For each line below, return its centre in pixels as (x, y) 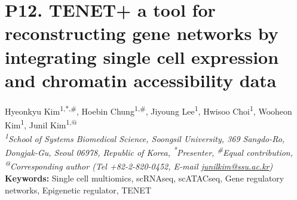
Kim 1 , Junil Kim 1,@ (41, 124)
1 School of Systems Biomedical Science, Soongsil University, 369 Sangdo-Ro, (145, 138)
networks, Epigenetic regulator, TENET (78, 190)
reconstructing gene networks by (142, 33)
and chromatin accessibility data (141, 80)
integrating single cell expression (142, 56)
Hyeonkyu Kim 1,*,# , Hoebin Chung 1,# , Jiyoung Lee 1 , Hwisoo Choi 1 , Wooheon (148, 110)
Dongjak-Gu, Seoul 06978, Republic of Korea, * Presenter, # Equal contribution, (149, 152)
